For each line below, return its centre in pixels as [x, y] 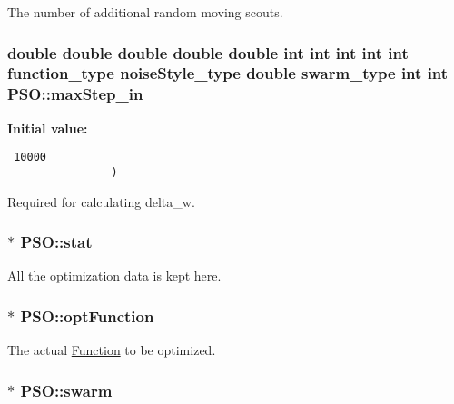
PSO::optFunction [87, 315]
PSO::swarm [66, 390]
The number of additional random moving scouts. [145, 12]
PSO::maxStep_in [75, 94]
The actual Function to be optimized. [112, 350]
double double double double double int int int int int [208, 52]
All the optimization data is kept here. [114, 276]
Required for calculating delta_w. [101, 201]
